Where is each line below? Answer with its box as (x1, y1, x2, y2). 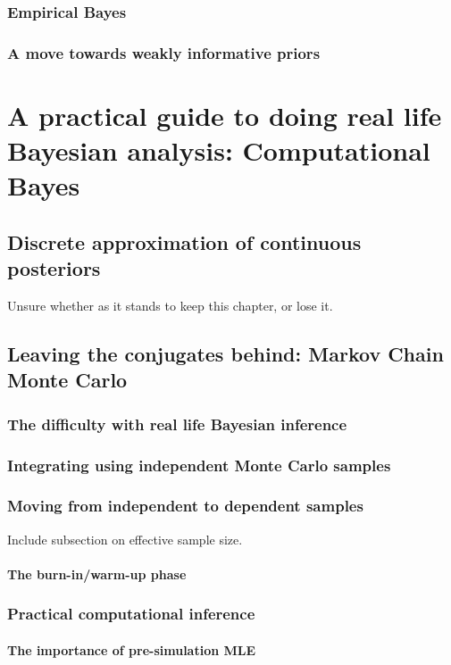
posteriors (7, 254, 101, 282)
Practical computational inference (7, 603, 255, 625)
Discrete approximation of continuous (7, 228, 362, 255)
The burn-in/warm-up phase (7, 564, 187, 583)
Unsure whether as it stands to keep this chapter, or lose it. (7, 296, 333, 315)
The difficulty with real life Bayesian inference (7, 412, 347, 435)
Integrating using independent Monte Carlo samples (7, 453, 391, 476)
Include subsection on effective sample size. (7, 529, 243, 548)
